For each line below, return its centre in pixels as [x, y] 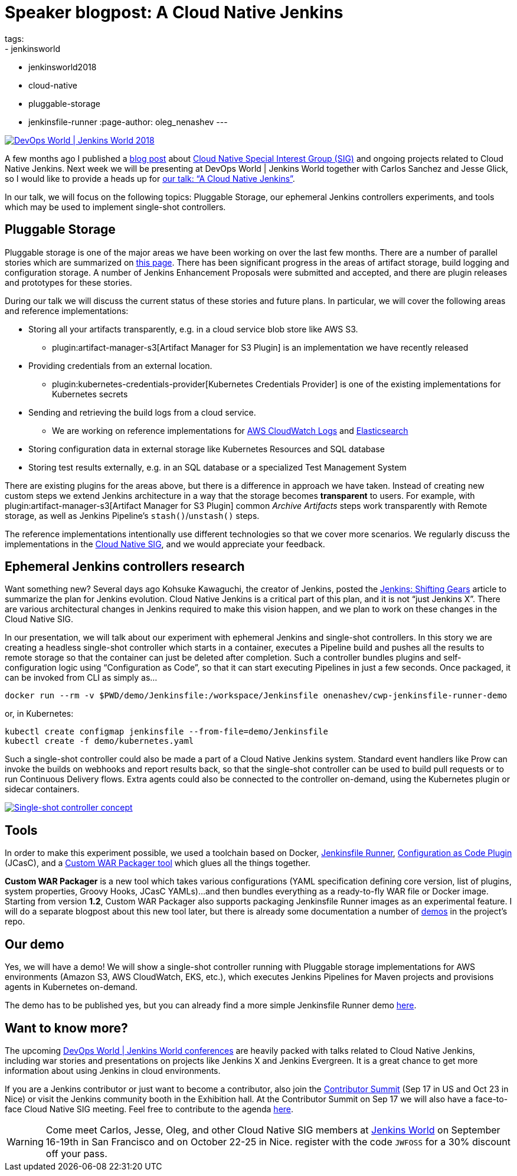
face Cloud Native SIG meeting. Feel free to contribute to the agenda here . [149, 1109]
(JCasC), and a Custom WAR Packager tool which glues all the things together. [158, 863]
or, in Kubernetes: [39, 714]
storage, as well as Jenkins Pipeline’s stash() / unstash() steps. [132, 515]
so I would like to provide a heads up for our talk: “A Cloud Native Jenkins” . [150, 178]
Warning [25, 1141]
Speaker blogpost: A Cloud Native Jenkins [174, 12]
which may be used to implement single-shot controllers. [115, 207]
